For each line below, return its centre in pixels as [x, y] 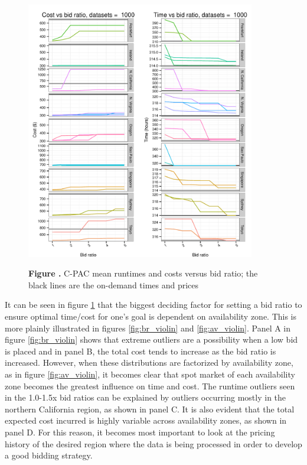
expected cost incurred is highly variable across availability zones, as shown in [146, 420]
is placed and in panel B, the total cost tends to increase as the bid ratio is [141, 351]
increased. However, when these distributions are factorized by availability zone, [149, 362]
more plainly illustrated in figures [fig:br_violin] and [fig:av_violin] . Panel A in [148, 328]
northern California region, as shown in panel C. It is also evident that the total [150, 409]
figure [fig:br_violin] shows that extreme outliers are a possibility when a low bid [151, 339]
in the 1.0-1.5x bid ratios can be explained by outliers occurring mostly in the [146, 397]
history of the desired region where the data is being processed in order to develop [153, 443]
